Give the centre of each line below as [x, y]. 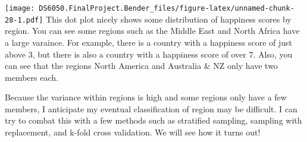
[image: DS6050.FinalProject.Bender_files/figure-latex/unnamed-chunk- [150, 8]
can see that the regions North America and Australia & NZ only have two [141, 66]
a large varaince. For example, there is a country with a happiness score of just [149, 42]
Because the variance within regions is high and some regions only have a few [146, 97]
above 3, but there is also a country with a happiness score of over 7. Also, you [149, 54]
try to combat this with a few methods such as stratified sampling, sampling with [153, 120]
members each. [32, 77]
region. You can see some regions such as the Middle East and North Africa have [152, 31]
